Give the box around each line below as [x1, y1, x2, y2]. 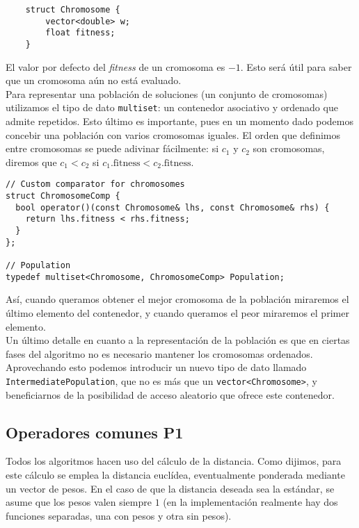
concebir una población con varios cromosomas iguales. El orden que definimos [6, 127, 341, 142]
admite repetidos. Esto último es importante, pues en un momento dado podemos [6, 114, 353, 129]
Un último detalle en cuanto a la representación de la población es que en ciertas [6, 333, 350, 347]
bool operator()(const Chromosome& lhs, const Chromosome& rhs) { [15, 202, 330, 213]
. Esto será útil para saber [240, 59, 352, 74]
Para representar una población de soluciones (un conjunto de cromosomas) [6, 86, 328, 101]
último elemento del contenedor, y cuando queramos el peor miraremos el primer [6, 305, 349, 320]
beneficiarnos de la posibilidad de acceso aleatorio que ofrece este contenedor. [6, 387, 335, 402]
